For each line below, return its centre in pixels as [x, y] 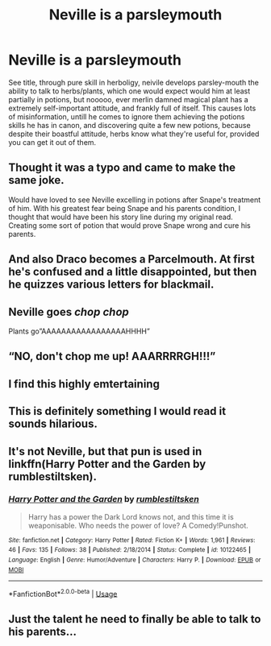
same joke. [36, 180]
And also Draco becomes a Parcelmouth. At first [132, 259]
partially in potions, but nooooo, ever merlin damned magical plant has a [128, 99]
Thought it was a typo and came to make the [122, 168]
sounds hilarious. [53, 424]
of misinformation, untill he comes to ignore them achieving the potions [127, 116]
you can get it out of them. [52, 142]
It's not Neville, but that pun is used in [105, 451]
